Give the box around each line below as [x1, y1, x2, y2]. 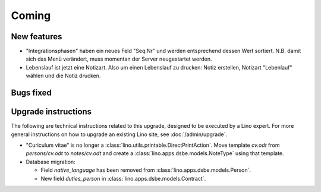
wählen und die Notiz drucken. [26, 72, 101, 80]
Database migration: [26, 158, 75, 165]
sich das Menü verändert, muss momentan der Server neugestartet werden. [26, 55, 212, 62]
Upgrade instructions [11, 107, 92, 117]
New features [11, 32, 62, 42]
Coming [11, 9, 51, 22]
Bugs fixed [11, 88, 52, 98]
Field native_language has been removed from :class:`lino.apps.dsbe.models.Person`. [40, 166, 251, 174]
